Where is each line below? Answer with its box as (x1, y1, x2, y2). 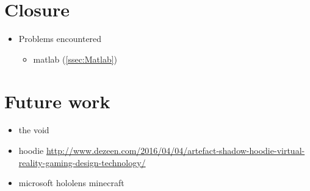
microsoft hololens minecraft (18, 176, 124, 189)
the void (18, 123, 49, 136)
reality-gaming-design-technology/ (18, 156, 146, 168)
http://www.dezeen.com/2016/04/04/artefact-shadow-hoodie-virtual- (46, 144, 305, 157)
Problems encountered (18, 32, 102, 45)
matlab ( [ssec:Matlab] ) (33, 52, 118, 65)
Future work (4, 88, 110, 113)
